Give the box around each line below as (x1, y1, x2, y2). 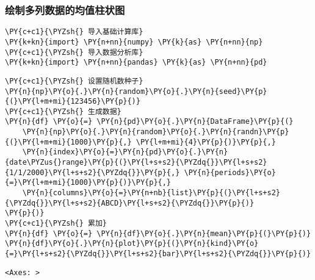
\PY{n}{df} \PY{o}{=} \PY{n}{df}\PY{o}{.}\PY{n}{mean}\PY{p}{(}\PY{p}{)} (5, 229, 311, 238)
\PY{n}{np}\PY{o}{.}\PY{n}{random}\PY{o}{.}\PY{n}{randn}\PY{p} (22, 127, 289, 137)
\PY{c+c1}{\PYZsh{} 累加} (5, 219, 107, 228)
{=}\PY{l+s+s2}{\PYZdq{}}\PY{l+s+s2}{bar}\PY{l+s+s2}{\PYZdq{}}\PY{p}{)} (5, 249, 311, 258)
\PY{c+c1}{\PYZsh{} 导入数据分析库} (5, 48, 143, 57)
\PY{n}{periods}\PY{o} (184, 168, 276, 177)
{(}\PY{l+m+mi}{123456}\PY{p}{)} (5, 97, 140, 106)
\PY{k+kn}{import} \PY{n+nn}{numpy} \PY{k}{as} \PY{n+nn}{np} (5, 37, 263, 46)
